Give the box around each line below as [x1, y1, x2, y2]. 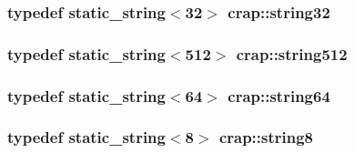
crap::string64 [228, 84, 330, 107]
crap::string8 [218, 126, 314, 148]
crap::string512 [236, 42, 348, 65]
